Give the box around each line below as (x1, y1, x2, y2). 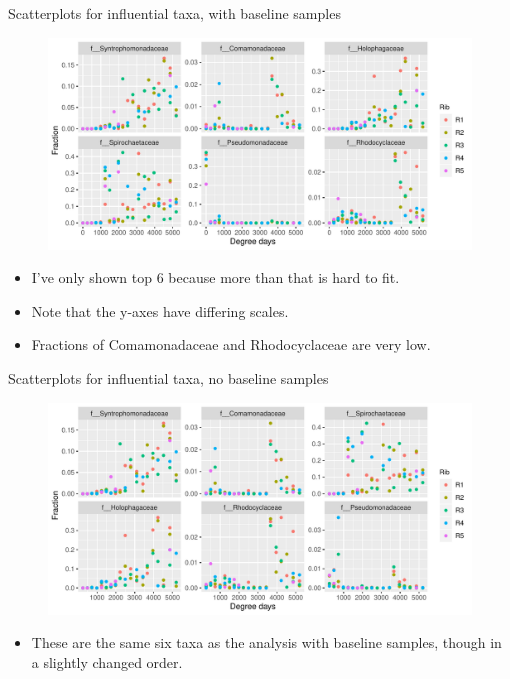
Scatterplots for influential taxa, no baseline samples (8, 367, 329, 388)
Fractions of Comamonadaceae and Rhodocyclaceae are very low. (31, 334, 431, 355)
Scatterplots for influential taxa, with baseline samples (8, 3, 341, 23)
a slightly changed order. (31, 651, 183, 672)
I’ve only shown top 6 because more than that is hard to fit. (31, 267, 400, 288)
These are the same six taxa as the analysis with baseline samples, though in (31, 632, 502, 653)
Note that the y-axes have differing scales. (31, 300, 289, 321)
